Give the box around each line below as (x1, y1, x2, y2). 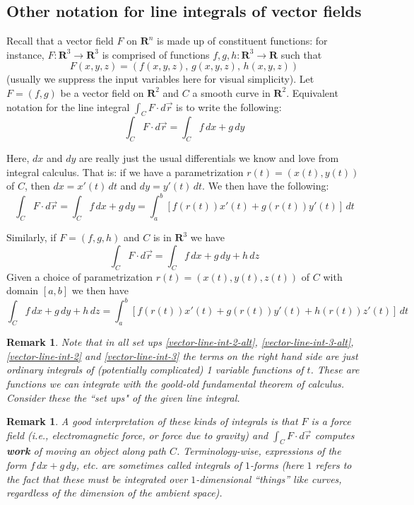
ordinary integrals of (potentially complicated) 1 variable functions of (6, 362, 304, 377)
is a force (311, 414, 351, 429)
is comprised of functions (102, 47, 210, 62)
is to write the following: (176, 99, 282, 114)
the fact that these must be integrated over (6, 471, 188, 486)
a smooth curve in (192, 85, 271, 100)
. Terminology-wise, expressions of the (177, 443, 341, 458)
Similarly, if (6, 230, 57, 245)
